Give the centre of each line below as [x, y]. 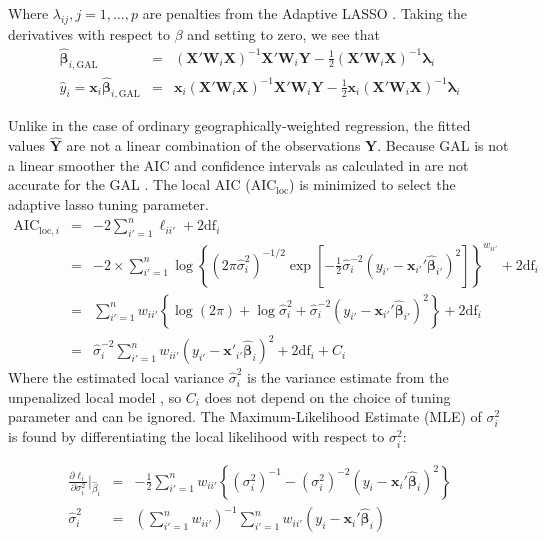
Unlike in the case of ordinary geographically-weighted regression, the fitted [239, 125]
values [27, 145]
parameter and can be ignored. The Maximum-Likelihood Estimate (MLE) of [245, 416]
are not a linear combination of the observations [213, 145]
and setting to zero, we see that [283, 33]
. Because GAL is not [443, 145]
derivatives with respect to [89, 33]
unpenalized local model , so [95, 396]
